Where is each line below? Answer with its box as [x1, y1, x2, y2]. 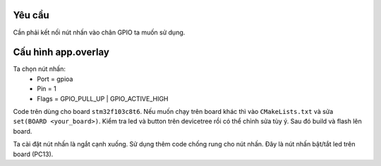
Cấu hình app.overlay [13, 46, 109, 58]
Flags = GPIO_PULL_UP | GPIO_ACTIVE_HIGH [37, 94, 169, 103]
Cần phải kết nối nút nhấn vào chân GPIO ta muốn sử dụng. [13, 28, 186, 37]
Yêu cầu [13, 9, 49, 21]
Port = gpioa [37, 75, 73, 83]
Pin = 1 [37, 84, 56, 93]
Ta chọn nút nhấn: [13, 65, 66, 73]
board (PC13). [13, 150, 54, 158]
